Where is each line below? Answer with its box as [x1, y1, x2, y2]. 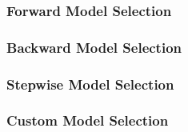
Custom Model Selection [6, 110, 169, 130]
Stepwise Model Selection [6, 74, 174, 94]
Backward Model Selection [6, 37, 182, 57]
